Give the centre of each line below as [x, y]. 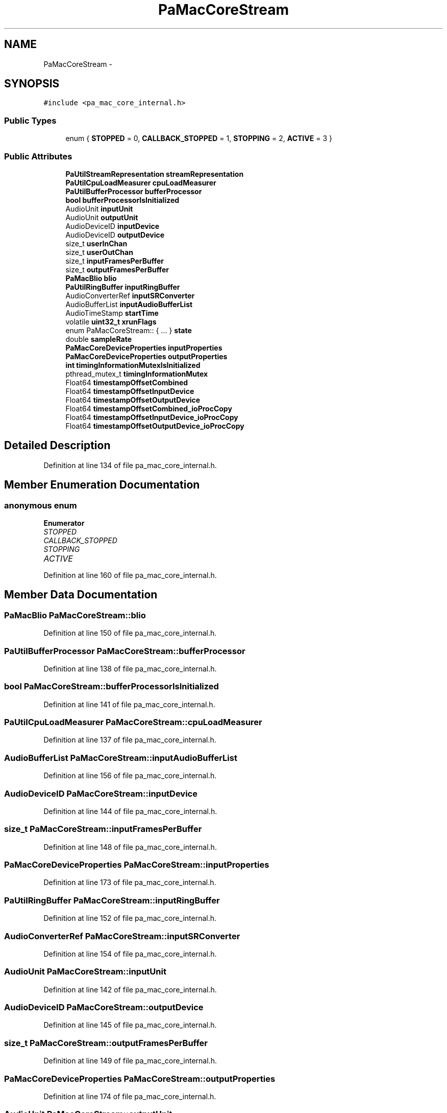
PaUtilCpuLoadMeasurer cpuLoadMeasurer [141, 182]
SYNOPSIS [32, 84]
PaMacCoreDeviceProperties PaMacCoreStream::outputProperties [140, 1079]
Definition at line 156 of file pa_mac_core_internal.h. [130, 776]
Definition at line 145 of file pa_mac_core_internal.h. [130, 1025]
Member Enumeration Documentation [102, 485]
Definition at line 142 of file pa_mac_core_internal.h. [130, 989]
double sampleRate [98, 339]
